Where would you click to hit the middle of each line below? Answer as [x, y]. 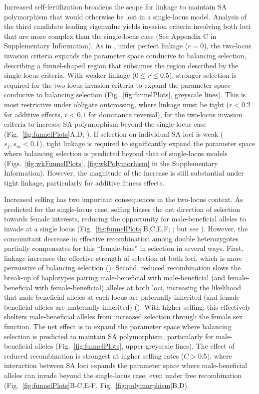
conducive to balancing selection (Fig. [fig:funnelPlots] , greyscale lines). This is [125, 95]
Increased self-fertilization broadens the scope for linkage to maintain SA [116, 6]
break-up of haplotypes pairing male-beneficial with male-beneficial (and [115, 278]
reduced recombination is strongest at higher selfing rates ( [94, 355]
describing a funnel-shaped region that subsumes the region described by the [121, 65]
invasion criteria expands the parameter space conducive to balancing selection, [125, 55]
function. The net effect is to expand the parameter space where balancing [118, 326]
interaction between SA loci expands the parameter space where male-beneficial [126, 365]
